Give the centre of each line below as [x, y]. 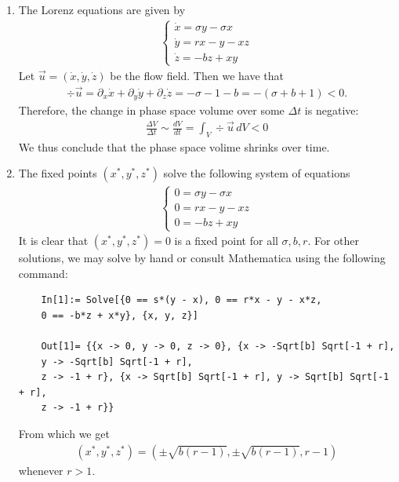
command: [43, 273]
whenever [41, 470]
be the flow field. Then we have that [197, 75]
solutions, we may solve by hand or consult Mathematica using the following [202, 258]
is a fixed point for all [226, 241]
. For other [334, 241]
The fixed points [58, 173]
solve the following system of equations [257, 173]
